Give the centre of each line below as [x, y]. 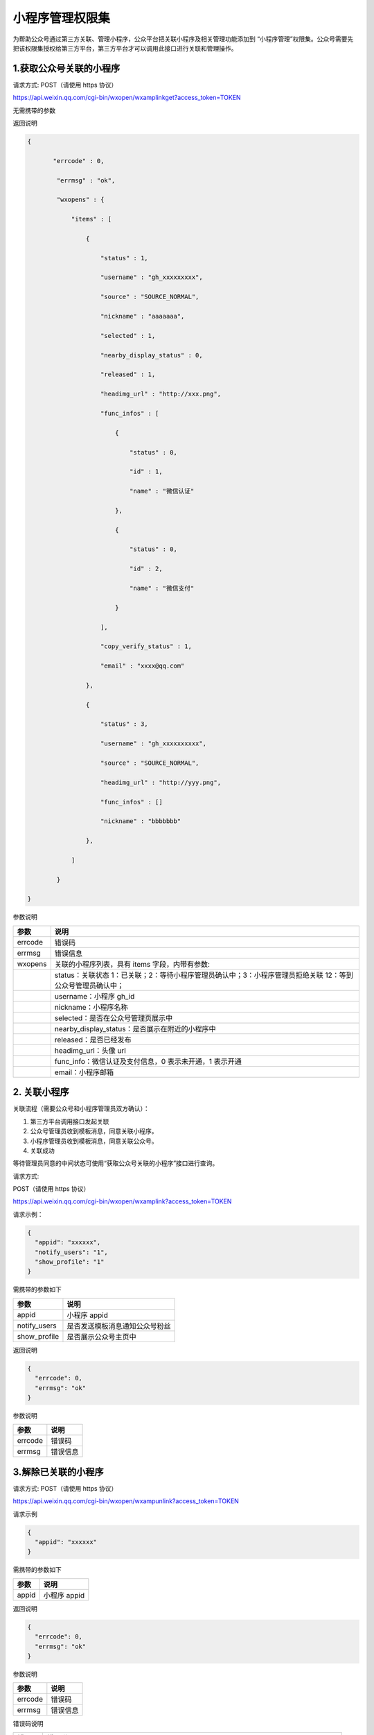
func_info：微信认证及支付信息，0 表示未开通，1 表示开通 [148, 1061]
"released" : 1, [128, 374]
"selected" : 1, [128, 336]
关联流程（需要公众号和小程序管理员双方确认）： [81, 1109]
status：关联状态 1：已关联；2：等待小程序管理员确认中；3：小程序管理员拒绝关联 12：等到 [204, 975]
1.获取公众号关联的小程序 [66, 68]
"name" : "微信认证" [162, 491]
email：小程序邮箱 [84, 1072]
